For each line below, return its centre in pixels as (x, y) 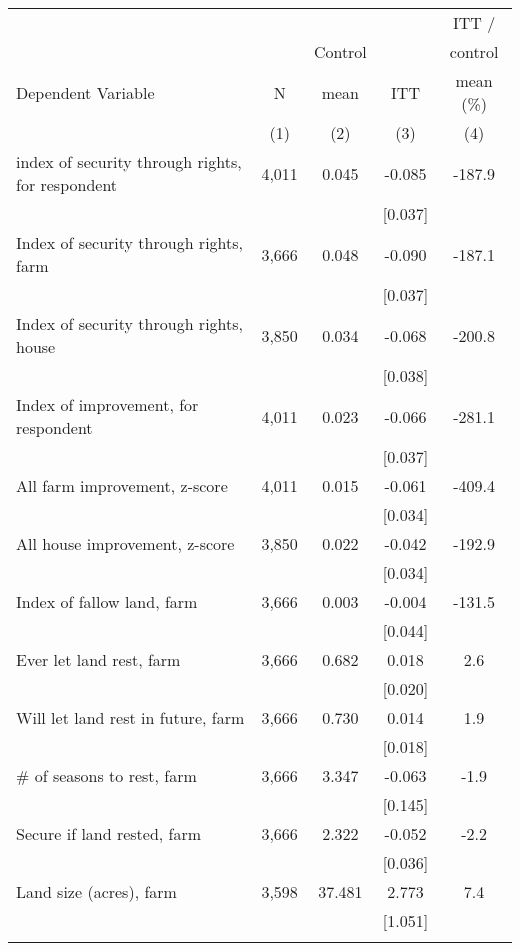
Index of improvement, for (107, 404)
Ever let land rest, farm (98, 659)
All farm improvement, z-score (122, 485)
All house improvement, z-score (125, 543)
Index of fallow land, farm (107, 601)
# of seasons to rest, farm (106, 775)
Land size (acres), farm (96, 891)
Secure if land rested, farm (109, 833)
